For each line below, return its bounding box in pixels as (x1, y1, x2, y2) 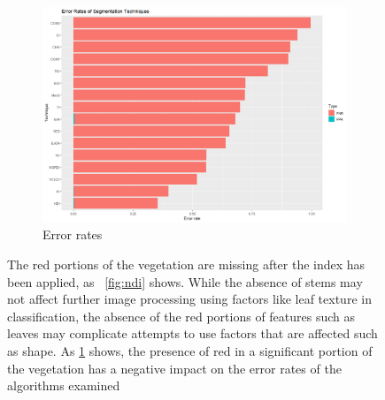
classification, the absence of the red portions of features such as (7, 306, 356, 325)
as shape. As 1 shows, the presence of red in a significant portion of (7, 342, 373, 360)
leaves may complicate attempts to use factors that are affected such (7, 324, 378, 343)
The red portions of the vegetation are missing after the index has (7, 255, 366, 274)
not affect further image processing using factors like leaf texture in (7, 290, 372, 308)
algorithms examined (7, 376, 120, 395)
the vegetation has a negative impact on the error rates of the (7, 358, 342, 377)
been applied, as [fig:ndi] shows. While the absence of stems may (7, 272, 363, 291)
